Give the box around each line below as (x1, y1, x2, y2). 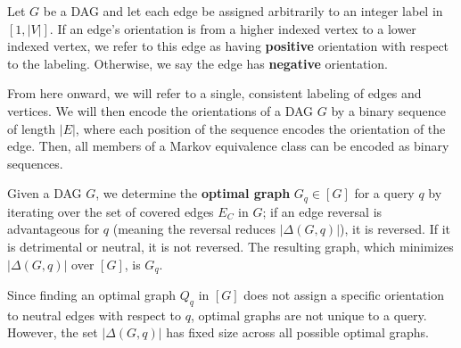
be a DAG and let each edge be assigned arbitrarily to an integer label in (43, 2, 443, 20)
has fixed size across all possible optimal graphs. (166, 323, 429, 342)
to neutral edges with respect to (7, 305, 182, 324)
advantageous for (7, 220, 100, 238)
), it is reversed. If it (340, 220, 450, 238)
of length (7, 119, 56, 137)
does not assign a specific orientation (243, 286, 445, 304)
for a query (354, 184, 415, 203)
